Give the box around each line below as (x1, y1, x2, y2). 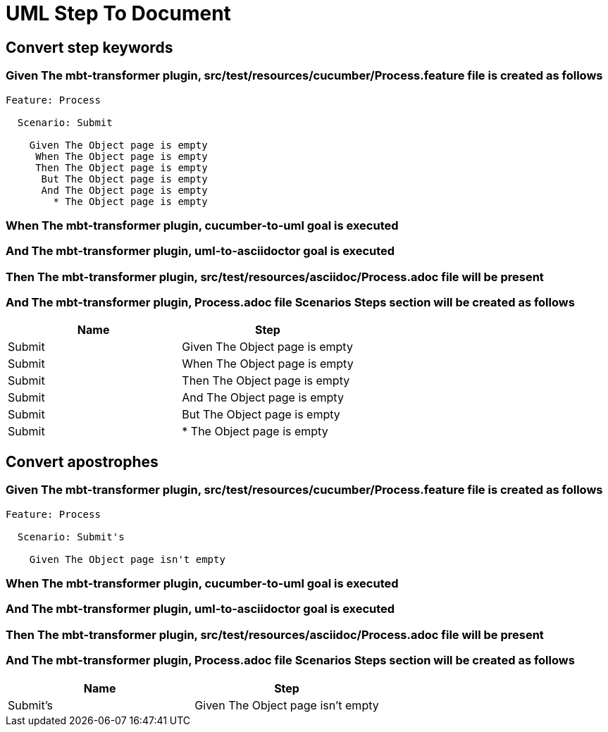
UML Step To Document (6, 1, 231, 25)
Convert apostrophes (6, 452, 159, 471)
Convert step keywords (6, 38, 173, 56)
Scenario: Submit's (17, 531, 125, 542)
